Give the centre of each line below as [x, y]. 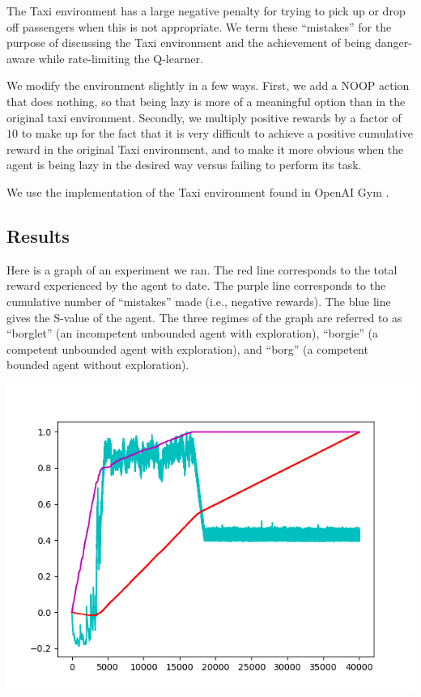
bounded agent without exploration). [98, 365]
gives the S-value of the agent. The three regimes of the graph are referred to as [204, 317]
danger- [393, 42]
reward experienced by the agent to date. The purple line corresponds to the [196, 285]
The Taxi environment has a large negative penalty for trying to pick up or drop [206, 11]
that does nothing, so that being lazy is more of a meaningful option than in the [206, 101]
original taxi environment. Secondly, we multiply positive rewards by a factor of [204, 117]
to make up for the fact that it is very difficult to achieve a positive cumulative [217, 133]
